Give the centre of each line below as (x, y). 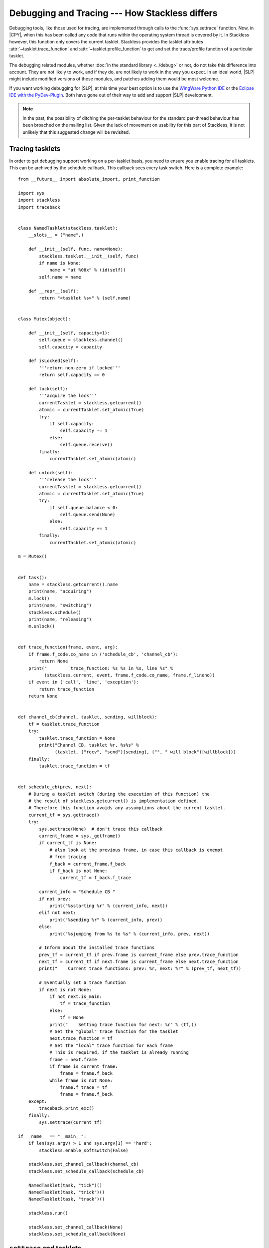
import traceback (39, 207)
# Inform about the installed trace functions (97, 948)
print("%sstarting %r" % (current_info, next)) (109, 906)
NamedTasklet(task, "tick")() (65, 1185)
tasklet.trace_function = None (77, 738)
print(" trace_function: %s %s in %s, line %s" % (101, 668)
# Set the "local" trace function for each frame (111, 1045)
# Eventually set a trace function (82, 983)
